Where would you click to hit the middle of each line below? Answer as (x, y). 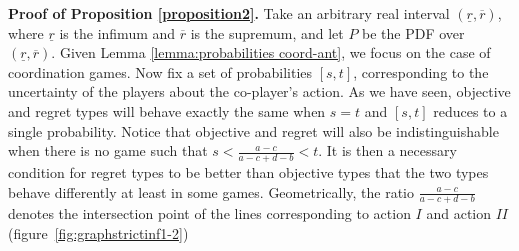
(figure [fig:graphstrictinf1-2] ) (98, 233)
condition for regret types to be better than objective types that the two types (248, 171)
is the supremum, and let (267, 32)
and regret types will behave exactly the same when (167, 110)
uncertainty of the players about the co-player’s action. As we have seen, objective (259, 91)
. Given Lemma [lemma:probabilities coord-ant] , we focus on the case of (271, 52)
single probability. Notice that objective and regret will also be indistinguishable (253, 130)
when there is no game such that (108, 150)
